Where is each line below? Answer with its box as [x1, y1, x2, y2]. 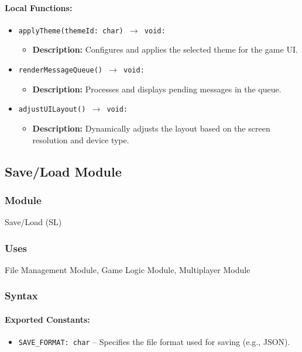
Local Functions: [5, 1, 73, 13]
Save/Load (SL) [5, 216, 62, 228]
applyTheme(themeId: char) [18, 26, 123, 35]
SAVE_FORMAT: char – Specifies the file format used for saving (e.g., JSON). [18, 336, 290, 348]
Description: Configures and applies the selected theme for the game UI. [32, 43, 298, 56]
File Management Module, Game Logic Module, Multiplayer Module [5, 263, 250, 275]
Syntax [5, 288, 38, 303]
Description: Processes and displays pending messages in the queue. [32, 82, 282, 95]
